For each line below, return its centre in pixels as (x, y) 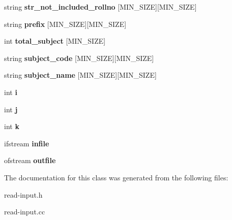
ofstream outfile (30, 160)
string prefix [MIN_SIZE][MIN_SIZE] (65, 24)
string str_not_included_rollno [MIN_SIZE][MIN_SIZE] (100, 7)
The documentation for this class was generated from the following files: (116, 177)
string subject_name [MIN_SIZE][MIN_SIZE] (80, 75)
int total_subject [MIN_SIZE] (55, 41)
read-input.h (23, 194)
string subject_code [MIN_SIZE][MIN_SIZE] (79, 58)
